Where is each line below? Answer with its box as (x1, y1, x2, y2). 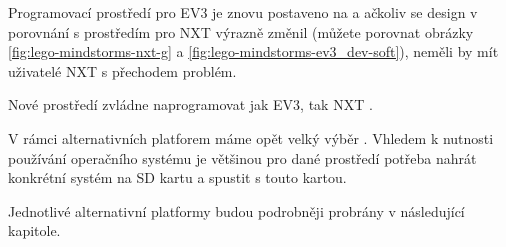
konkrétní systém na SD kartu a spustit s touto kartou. (8, 167, 347, 188)
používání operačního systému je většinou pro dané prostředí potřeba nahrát (8, 147, 477, 168)
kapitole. (8, 220, 61, 241)
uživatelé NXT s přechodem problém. (8, 60, 237, 81)
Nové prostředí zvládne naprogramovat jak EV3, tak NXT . (8, 94, 373, 115)
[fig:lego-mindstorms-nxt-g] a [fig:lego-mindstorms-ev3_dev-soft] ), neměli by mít (8, 41, 499, 62)
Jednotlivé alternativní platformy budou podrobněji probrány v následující (8, 200, 465, 221)
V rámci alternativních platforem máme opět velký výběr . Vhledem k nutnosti (8, 127, 494, 148)
